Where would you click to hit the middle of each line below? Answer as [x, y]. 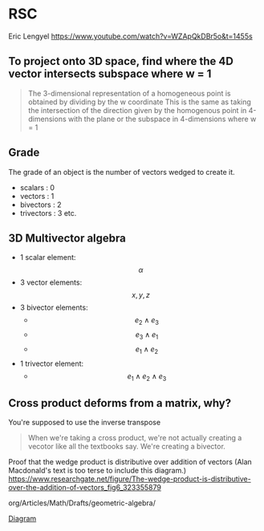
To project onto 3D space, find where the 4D [121, 61]
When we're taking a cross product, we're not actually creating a [135, 438]
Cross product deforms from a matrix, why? [120, 403]
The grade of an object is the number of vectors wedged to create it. [122, 172]
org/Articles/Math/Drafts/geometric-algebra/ [82, 503]
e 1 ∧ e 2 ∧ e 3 [147, 377]
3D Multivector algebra [67, 238]
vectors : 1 [37, 196]
